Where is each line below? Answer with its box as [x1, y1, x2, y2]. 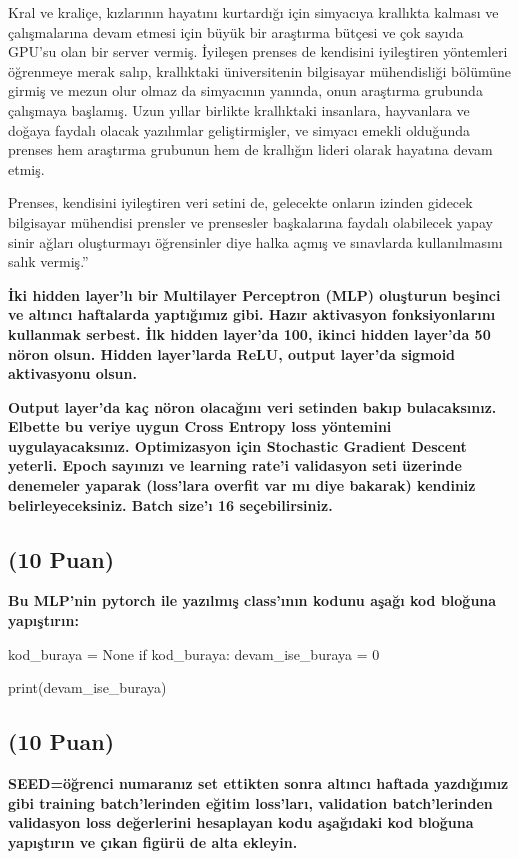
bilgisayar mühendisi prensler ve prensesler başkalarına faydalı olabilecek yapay [8, 211, 493, 232]
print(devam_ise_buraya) [8, 677, 167, 698]
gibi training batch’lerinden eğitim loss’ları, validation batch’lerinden [8, 792, 493, 813]
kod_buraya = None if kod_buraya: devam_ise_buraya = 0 [8, 643, 380, 664]
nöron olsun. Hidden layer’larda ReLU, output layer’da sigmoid [8, 343, 456, 364]
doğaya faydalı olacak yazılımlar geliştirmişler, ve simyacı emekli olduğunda [8, 119, 470, 140]
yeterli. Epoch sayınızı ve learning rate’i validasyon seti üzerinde [8, 455, 462, 476]
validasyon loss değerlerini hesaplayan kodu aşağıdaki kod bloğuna [8, 812, 474, 833]
